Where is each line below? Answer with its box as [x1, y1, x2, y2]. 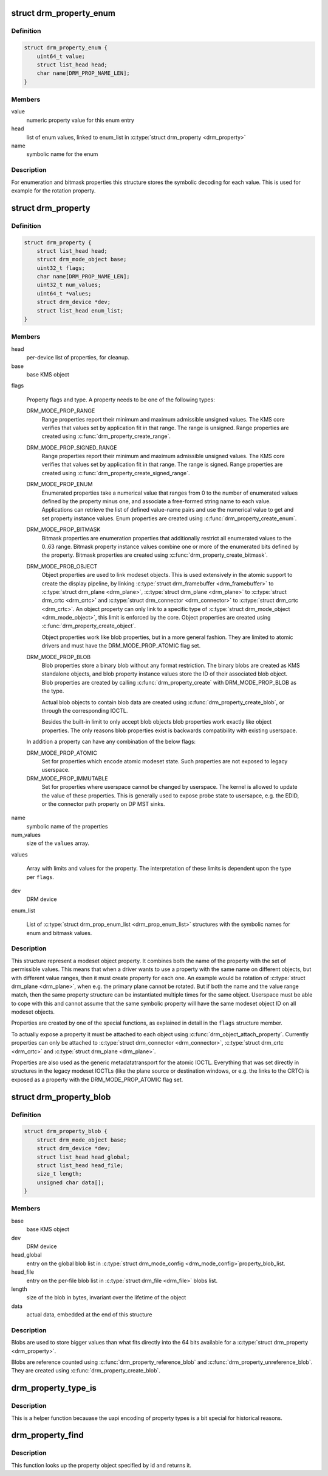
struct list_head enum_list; [36, 307, 124, 314]
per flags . [26, 873, 55, 880]
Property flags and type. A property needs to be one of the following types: [26, 396, 215, 403]
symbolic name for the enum [26, 150, 98, 158]
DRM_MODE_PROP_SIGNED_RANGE [26, 443, 117, 451]
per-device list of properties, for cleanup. [26, 354, 130, 361]
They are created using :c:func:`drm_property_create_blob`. [11, 1367, 161, 1374]
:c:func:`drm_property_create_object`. [41, 622, 136, 630]
